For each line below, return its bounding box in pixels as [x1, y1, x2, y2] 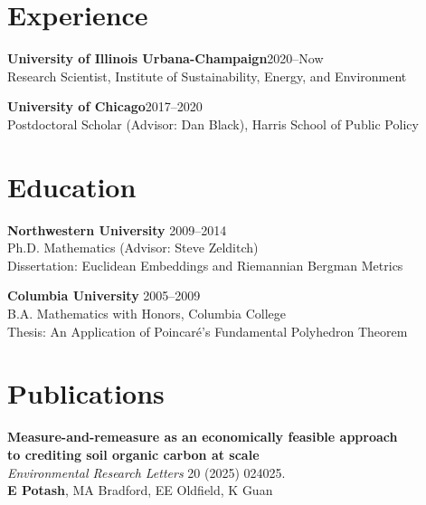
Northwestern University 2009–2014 [7, 220, 227, 239]
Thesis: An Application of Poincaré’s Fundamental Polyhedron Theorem [7, 321, 408, 340]
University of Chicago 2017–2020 [7, 97, 203, 116]
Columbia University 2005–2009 [7, 286, 201, 305]
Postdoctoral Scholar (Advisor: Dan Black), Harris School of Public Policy [7, 114, 419, 133]
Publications [7, 375, 165, 412]
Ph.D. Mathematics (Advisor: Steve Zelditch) [7, 238, 259, 257]
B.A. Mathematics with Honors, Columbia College [7, 304, 286, 322]
